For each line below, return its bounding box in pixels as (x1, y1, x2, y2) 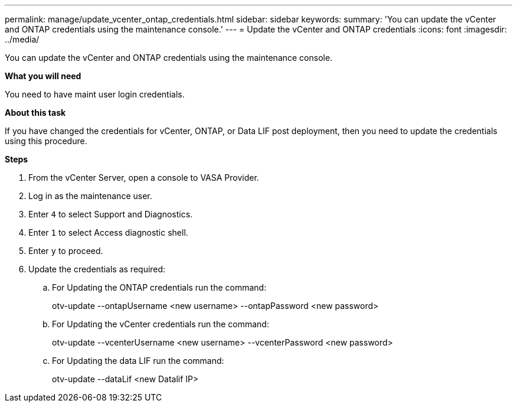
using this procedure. (5, 136, 87, 146)
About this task (5, 108, 66, 118)
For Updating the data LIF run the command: (52, 356, 224, 366)
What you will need (5, 71, 81, 81)
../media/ (5, 34, 40, 44)
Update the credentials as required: (28, 264, 166, 274)
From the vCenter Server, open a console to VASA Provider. (28, 172, 259, 183)
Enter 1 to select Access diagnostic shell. (28, 227, 188, 237)
